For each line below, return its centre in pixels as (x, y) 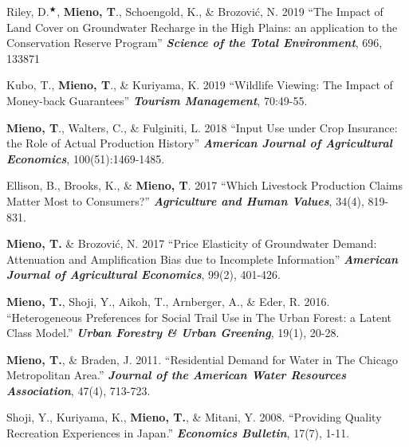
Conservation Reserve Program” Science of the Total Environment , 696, (195, 43)
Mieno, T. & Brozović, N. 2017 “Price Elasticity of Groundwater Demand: (192, 243)
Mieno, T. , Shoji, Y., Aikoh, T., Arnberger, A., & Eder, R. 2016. (168, 301)
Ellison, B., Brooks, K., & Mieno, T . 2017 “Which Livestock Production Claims (205, 185)
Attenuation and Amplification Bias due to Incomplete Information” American (203, 259)
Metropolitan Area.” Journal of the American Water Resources (176, 375)
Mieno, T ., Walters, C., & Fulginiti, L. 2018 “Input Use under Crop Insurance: (202, 127)
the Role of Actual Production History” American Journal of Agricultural (199, 143)
